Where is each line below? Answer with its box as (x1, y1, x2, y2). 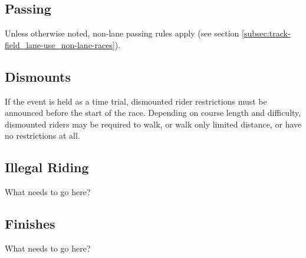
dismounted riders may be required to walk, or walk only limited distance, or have (5, 118, 302, 130)
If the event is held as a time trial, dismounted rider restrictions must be (5, 95, 267, 107)
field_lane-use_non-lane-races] (5, 38, 115, 51)
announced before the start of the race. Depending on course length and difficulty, (5, 106, 301, 119)
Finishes (5, 215, 55, 233)
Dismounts (5, 67, 71, 85)
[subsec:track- (242, 27, 291, 39)
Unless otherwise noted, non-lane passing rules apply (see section (5, 27, 239, 39)
